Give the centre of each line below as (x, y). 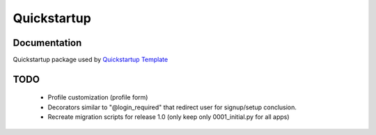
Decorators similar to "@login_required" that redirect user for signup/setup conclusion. (172, 107)
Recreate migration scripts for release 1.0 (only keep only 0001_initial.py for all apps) (169, 117)
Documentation (47, 43)
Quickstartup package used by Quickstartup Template (91, 60)
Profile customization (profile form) (98, 97)
